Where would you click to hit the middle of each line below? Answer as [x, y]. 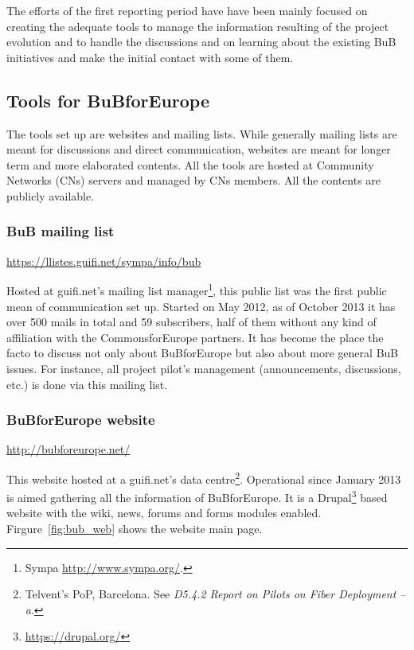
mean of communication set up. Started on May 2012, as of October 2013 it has [201, 306]
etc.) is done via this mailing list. [87, 384]
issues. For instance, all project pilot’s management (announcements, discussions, [204, 368]
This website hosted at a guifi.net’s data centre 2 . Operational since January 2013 [204, 477]
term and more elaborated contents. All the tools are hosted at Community [190, 164]
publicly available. [51, 195]
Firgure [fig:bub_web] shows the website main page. [135, 529]
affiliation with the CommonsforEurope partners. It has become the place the [195, 337]
